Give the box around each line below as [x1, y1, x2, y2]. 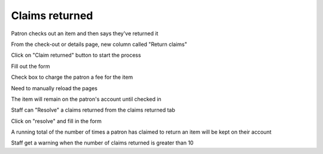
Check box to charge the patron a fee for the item [11, 73, 133, 81]
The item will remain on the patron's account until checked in [11, 96, 161, 103]
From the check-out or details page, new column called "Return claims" [11, 41, 188, 48]
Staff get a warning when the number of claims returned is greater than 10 [11, 139, 194, 146]
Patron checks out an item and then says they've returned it [11, 30, 159, 37]
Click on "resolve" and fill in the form [11, 117, 102, 125]
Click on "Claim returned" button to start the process [11, 51, 141, 59]
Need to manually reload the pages [11, 84, 98, 92]
